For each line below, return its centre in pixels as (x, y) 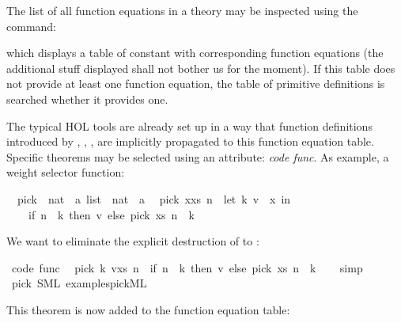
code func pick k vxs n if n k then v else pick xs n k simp (187, 267)
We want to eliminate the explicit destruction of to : (133, 241)
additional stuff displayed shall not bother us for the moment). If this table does (201, 68)
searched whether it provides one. (87, 99)
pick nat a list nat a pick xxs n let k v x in (154, 198)
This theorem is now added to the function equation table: (148, 309)
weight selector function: (66, 172)
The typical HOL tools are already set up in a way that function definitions (189, 125)
